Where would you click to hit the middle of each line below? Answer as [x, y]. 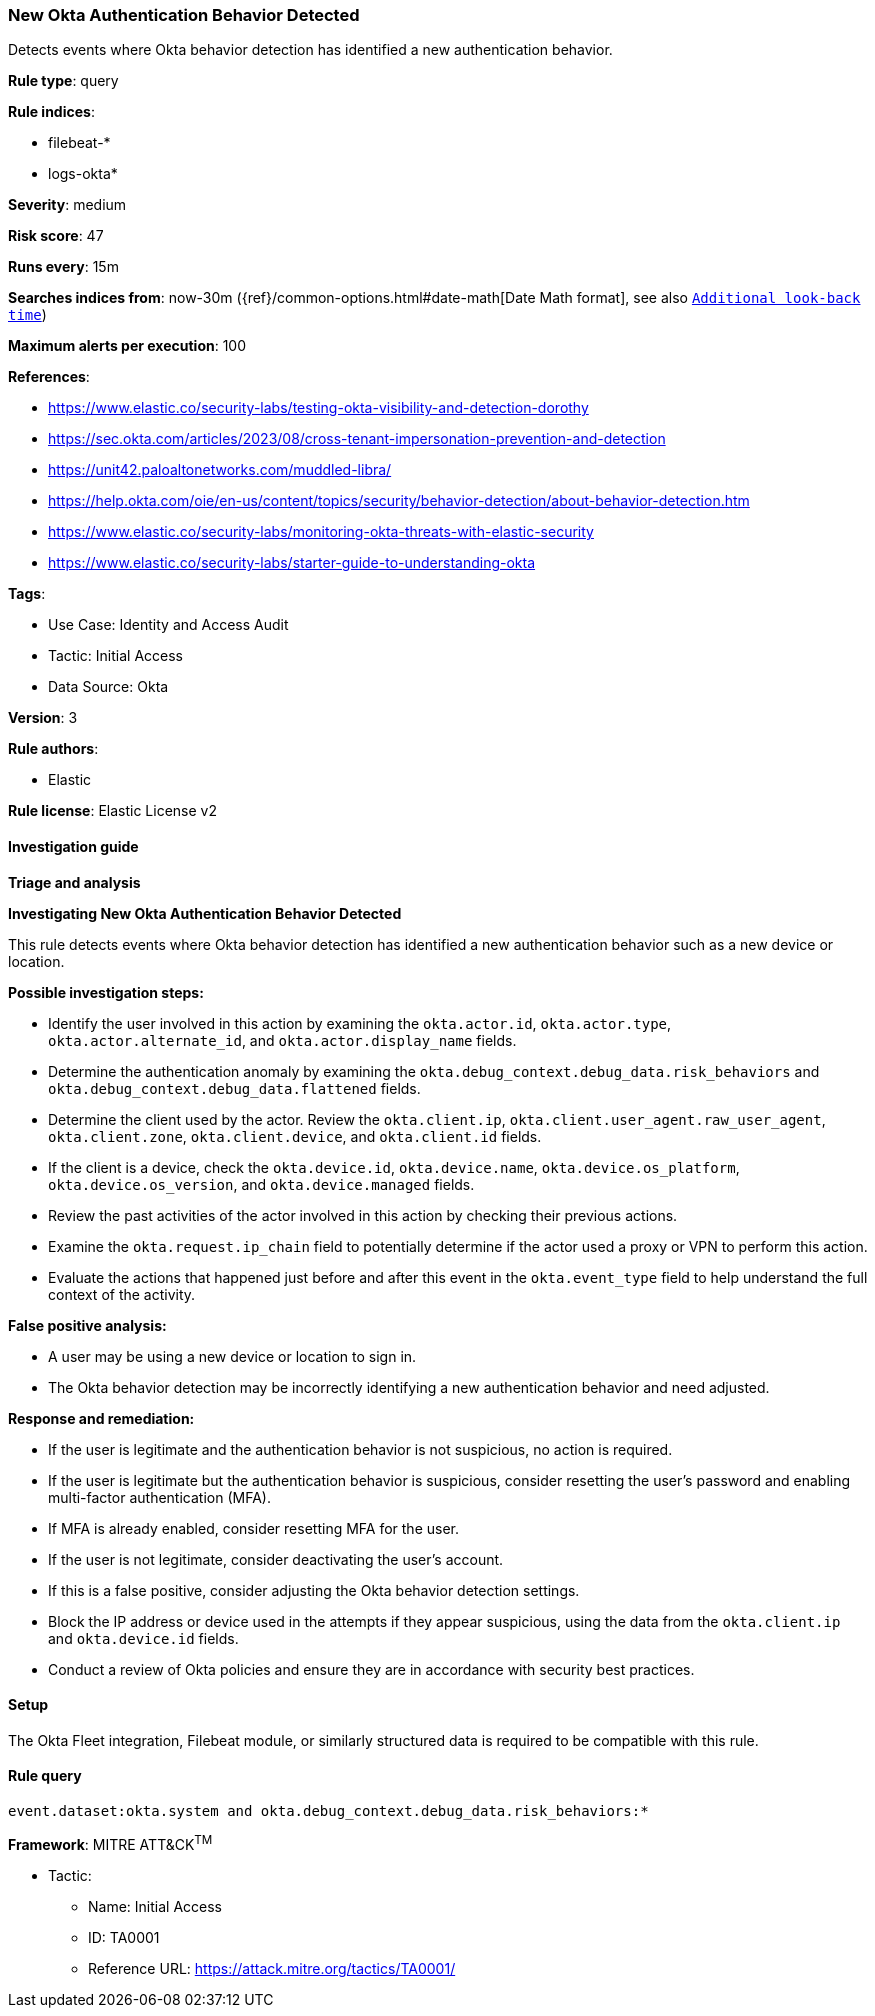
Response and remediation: [101, 1418]
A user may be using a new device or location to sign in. [232, 1356]
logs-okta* [83, 174]
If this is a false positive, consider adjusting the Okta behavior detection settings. [314, 1590]
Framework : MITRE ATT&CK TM [110, 1843]
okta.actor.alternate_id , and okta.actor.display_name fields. [282, 1040]
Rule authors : [53, 749]
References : [49, 377]
